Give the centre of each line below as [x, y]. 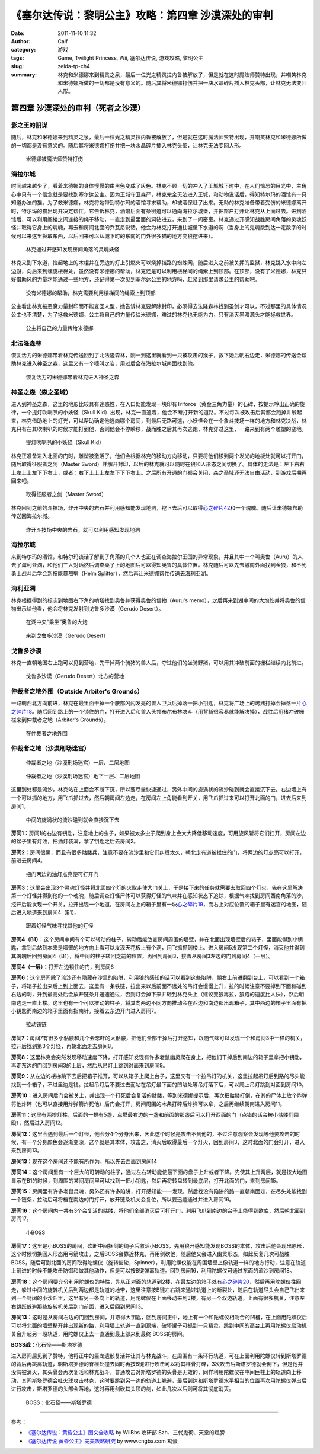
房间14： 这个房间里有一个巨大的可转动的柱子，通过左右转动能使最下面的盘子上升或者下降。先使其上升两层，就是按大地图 [159, 1172]
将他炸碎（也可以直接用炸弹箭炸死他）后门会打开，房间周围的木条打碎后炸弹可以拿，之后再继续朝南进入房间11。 [148, 1104]
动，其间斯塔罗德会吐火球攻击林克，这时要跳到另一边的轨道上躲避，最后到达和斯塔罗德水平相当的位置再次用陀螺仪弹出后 [159, 1380]
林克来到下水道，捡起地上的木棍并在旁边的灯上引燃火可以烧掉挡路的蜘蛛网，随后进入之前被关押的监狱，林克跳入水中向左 [159, 263]
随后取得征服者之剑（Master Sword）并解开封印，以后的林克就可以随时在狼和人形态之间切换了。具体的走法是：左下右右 [158, 464]
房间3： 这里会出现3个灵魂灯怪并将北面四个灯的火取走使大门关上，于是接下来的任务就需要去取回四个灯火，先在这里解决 [157, 887]
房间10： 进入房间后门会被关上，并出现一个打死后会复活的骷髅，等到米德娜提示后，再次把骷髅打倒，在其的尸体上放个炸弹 [159, 1095]
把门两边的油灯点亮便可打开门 [62, 874]
